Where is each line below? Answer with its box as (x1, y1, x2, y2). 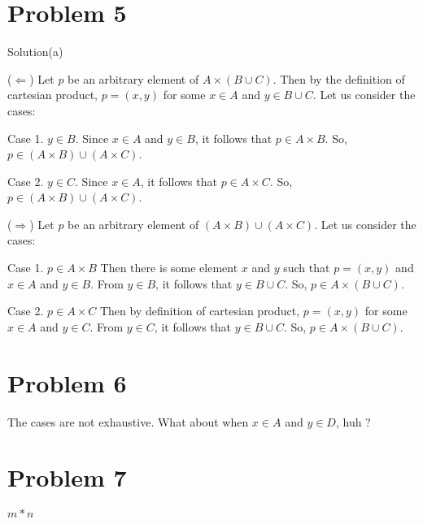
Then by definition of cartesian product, (99, 302, 300, 319)
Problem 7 (7, 461, 127, 494)
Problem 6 (7, 366, 127, 399)
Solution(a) (7, 43, 63, 60)
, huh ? (335, 413, 371, 430)
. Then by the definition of (273, 70, 405, 87)
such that (283, 259, 330, 276)
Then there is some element (100, 259, 238, 276)
